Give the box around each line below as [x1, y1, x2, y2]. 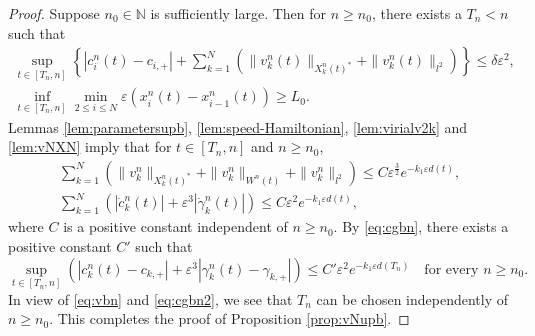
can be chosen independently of [316, 288, 509, 309]
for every [424, 262, 479, 277]
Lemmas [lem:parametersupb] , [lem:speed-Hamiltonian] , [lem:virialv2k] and [8, 116, 468, 137]
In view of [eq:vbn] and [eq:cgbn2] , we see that [8, 288, 293, 309]
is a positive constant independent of [63, 216, 288, 237]
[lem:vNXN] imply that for [8, 136, 172, 157]
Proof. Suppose [8, 3, 100, 23]
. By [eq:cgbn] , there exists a [333, 216, 509, 237]
